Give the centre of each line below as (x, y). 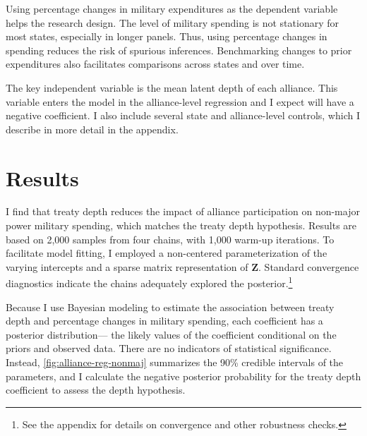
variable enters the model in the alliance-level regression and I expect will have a (180, 101)
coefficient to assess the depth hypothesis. (96, 390)
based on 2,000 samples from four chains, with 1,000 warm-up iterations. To (170, 239)
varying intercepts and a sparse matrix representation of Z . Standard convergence (182, 266)
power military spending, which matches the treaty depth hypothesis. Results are (181, 225)
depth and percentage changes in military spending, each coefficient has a (164, 321)
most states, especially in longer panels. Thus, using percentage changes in (167, 36)
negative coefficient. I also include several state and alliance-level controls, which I (183, 115)
